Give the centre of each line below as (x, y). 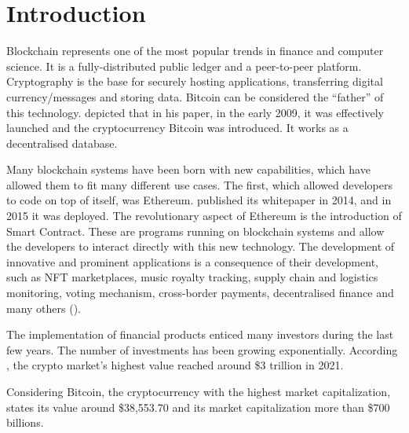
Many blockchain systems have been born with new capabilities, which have (188, 169)
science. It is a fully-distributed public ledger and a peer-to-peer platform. (184, 66)
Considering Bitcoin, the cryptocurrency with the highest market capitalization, (199, 391)
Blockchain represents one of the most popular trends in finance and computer (195, 51)
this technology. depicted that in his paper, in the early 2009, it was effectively (195, 112)
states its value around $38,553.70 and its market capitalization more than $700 (198, 407)
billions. (25, 422)
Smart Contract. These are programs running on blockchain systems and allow (195, 231)
